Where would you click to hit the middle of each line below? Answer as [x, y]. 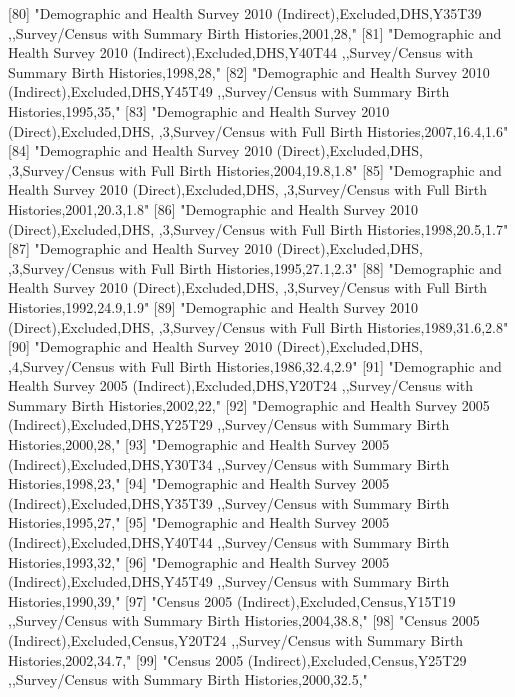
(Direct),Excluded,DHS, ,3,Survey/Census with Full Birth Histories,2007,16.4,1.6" [258, 130]
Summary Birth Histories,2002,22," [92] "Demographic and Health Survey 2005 [249, 404]
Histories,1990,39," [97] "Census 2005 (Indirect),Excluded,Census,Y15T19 [232, 600]
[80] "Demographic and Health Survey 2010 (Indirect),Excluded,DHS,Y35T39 [245, 13]
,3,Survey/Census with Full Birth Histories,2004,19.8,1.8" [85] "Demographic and [255, 169]
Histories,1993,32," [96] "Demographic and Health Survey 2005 [199, 561]
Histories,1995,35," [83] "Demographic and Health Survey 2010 [199, 110]
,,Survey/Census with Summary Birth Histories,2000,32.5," [188, 679]
